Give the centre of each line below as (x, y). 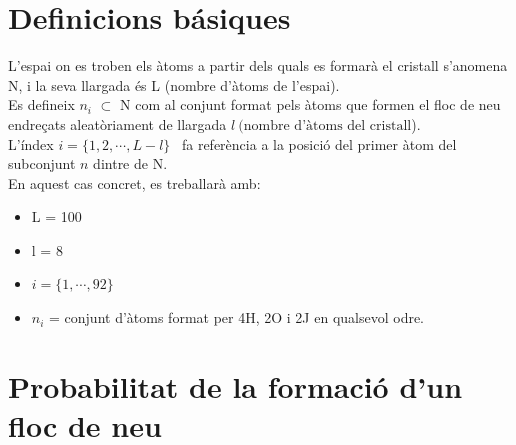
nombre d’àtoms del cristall (327, 125)
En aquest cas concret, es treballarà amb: (134, 182)
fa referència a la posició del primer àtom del (319, 143)
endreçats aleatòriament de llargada (117, 123)
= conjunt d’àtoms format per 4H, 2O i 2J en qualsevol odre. (237, 317)
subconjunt (42, 163)
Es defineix (41, 104)
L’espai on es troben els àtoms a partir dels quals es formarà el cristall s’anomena (258, 65)
